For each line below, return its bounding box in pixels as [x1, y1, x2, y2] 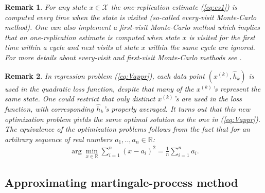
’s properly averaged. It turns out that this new [103, 103, 251, 114]
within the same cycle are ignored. [148, 42, 255, 52]
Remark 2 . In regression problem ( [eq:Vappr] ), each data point [5, 70, 205, 81]
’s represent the [212, 83, 261, 94]
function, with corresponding [5, 103, 94, 114]
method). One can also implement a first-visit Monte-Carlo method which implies [5, 22, 260, 32]
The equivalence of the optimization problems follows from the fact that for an [5, 124, 250, 134]
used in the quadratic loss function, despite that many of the [5, 83, 194, 94]
